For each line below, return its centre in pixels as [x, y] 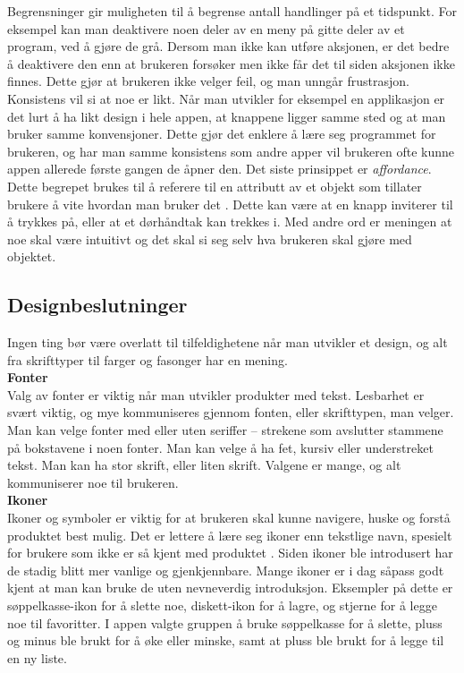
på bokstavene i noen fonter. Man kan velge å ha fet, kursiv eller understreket [220, 447]
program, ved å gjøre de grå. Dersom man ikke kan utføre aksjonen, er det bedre [228, 46]
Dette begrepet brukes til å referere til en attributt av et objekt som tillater [215, 186]
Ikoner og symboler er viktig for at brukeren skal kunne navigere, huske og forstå [229, 518]
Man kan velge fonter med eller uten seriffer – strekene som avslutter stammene [225, 430]
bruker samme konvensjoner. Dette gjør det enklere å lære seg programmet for [222, 134]
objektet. [32, 256]
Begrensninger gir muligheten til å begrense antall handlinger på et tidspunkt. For [232, 11]
